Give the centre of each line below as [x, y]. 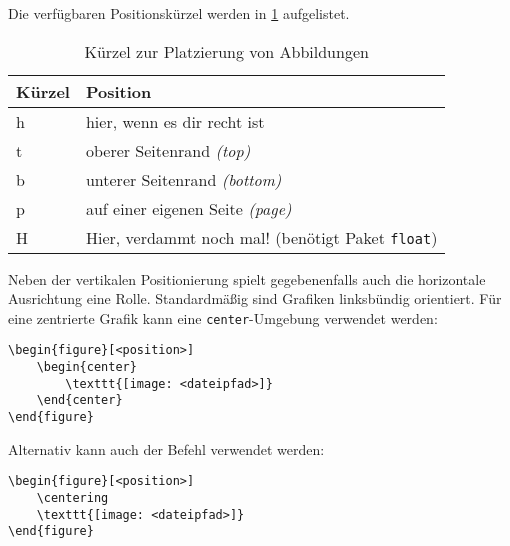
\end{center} [79, 400]
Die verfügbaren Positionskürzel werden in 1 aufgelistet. [179, 13]
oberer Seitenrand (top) [168, 150]
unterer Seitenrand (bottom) [183, 179]
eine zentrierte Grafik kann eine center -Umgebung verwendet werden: [223, 317]
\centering [72, 497]
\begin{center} [86, 367]
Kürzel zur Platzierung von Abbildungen [226, 51]
